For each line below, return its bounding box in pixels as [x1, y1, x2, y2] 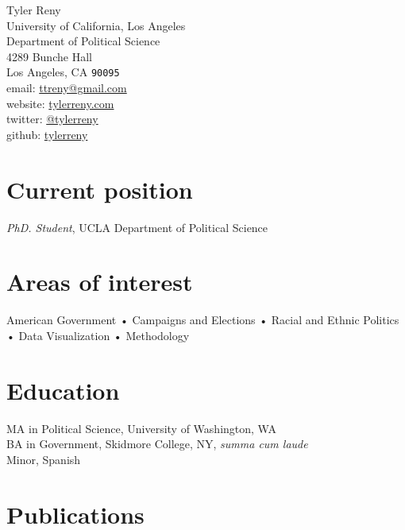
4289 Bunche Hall [6, 48, 92, 64]
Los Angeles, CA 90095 [6, 64, 120, 80]
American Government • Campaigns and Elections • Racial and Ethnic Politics [6, 311, 399, 328]
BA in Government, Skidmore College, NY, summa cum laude [6, 435, 308, 452]
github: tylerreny [6, 126, 88, 142]
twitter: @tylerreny [6, 110, 98, 127]
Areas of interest [6, 265, 193, 298]
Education [6, 373, 120, 406]
